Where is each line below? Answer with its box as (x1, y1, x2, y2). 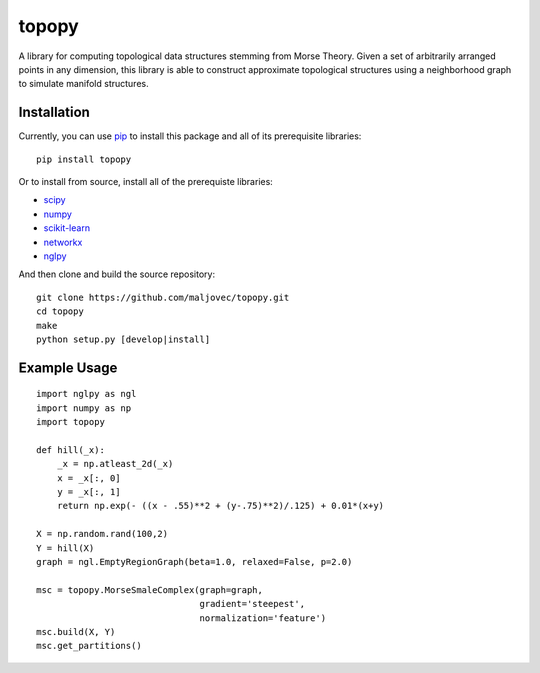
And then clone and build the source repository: (18, 268, 215, 280)
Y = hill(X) (36, 542, 95, 554)
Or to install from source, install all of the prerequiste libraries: (18, 176, 274, 188)
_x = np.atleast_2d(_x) (56, 458, 174, 470)
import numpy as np (36, 402, 132, 414)
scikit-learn (43, 222, 90, 234)
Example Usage (18, 359, 118, 376)
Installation (18, 104, 90, 121)
